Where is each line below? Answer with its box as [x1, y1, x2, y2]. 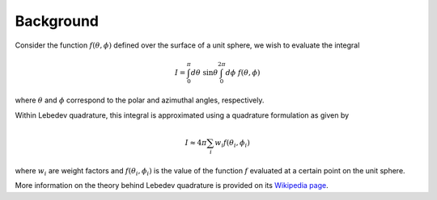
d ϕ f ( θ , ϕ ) [225, 68, 261, 77]
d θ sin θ [190, 68, 218, 77]
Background [15, 12, 99, 30]
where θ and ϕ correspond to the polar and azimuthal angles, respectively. [15, 95, 265, 105]
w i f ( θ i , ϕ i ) [214, 138, 250, 149]
